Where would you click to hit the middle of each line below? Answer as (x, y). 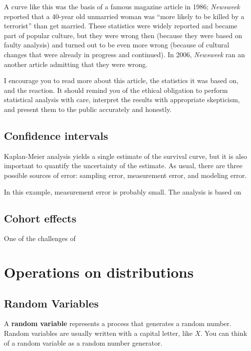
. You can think (224, 333)
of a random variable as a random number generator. (83, 342)
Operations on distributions (99, 272)
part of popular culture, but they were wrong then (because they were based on (123, 35)
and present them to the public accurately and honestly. (88, 109)
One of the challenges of (40, 238)
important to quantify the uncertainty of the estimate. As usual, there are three (123, 165)
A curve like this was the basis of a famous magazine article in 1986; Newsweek (122, 6)
